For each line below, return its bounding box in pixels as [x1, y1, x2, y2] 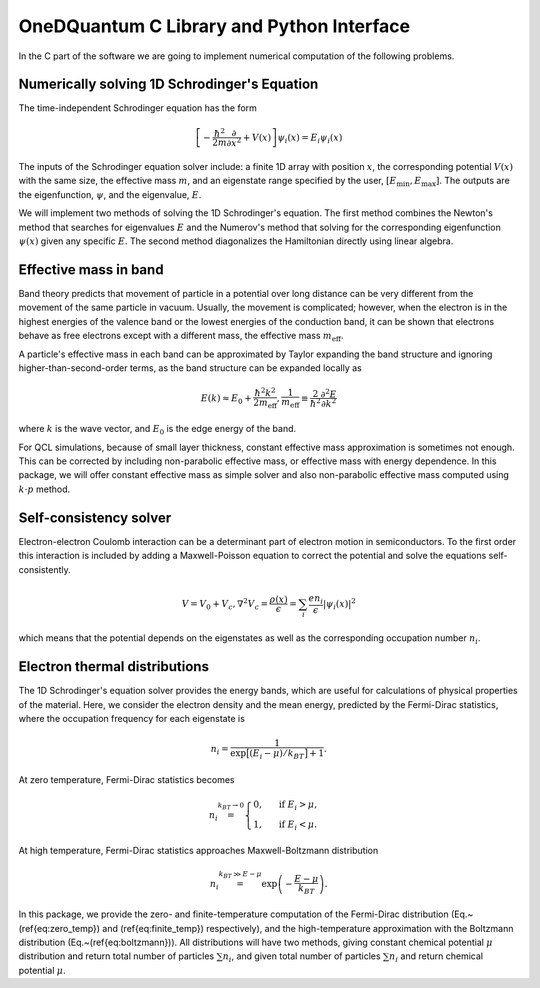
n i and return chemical [388, 950, 484, 965]
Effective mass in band [18, 261, 164, 278]
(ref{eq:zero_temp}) [18, 922, 100, 934]
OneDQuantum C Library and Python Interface [18, 15, 411, 37]
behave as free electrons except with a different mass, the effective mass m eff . [18, 330, 344, 344]
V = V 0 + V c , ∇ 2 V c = [181, 596, 269, 612]
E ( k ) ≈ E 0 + [200, 392, 252, 406]
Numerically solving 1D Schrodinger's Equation [18, 76, 319, 93]
